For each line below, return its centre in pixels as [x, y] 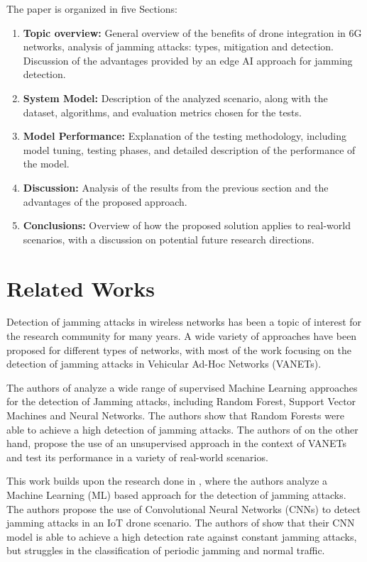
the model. [46, 164]
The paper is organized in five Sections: [92, 9]
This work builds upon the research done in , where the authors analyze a [167, 481]
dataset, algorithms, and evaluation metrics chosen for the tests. [162, 112]
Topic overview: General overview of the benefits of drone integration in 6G [192, 32]
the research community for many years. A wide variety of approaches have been [182, 336]
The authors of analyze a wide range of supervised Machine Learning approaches [182, 387]
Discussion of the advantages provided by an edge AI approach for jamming [188, 60]
